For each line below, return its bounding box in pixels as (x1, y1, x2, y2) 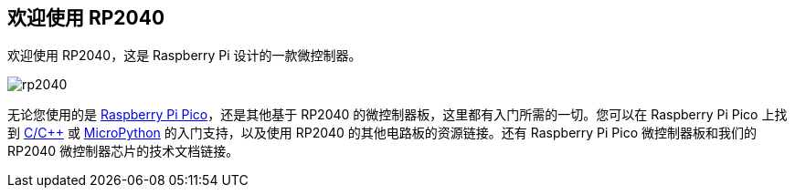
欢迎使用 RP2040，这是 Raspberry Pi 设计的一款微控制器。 (7, 47, 362, 64)
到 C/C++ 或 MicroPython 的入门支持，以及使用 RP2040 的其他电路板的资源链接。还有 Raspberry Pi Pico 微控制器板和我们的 (7, 125, 758, 141)
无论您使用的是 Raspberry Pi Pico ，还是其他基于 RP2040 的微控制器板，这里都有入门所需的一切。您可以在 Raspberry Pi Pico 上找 (7, 107, 788, 123)
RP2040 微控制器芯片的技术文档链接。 (7, 143, 239, 159)
